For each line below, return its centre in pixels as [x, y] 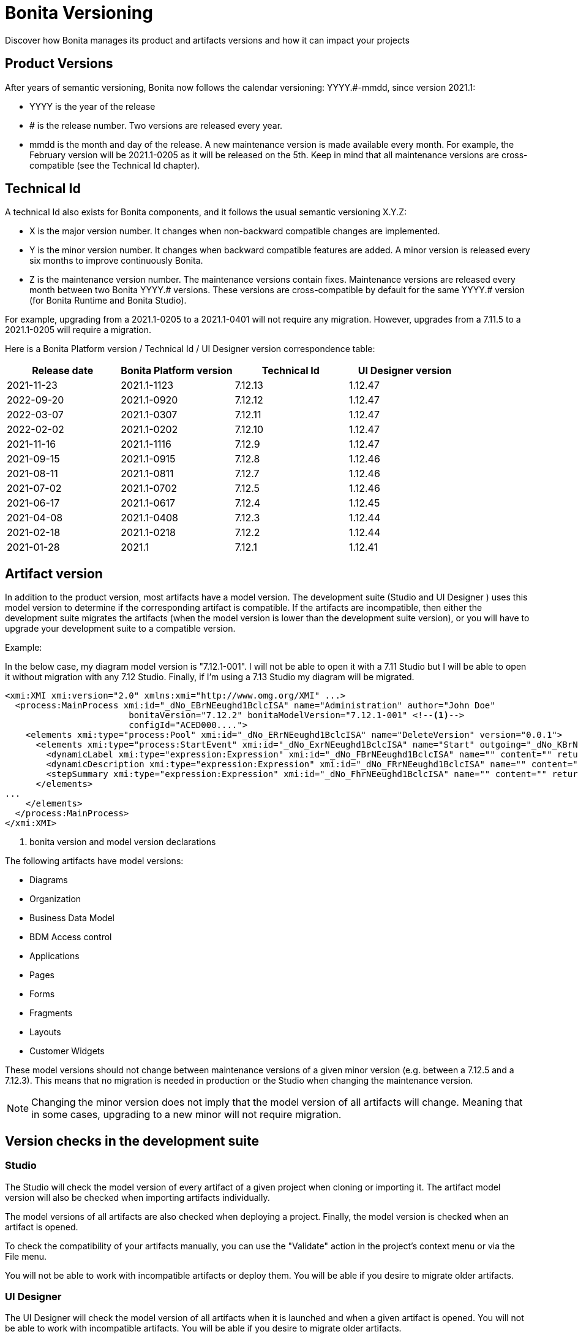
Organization [55, 899]
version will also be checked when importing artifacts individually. [137, 1197]
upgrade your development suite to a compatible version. [120, 629]
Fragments [51, 1013]
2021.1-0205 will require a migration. [78, 330]
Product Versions [59, 64]
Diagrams [49, 880]
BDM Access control [71, 937]
